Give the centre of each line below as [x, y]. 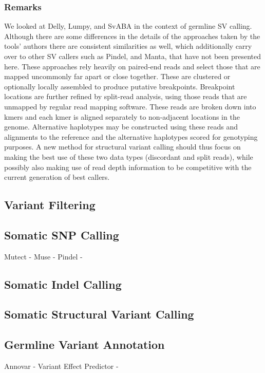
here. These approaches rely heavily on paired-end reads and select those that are [132, 66]
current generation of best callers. [57, 177]
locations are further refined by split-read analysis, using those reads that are [126, 96]
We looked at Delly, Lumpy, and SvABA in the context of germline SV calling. [128, 26]
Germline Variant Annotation [84, 344]
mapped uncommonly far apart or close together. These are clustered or [117, 76]
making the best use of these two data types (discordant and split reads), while [129, 156]
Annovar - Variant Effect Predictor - [61, 366]
